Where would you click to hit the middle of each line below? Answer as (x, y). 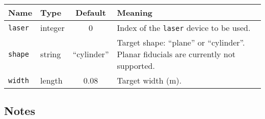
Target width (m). (149, 80)
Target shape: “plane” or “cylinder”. (181, 42)
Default (91, 12)
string (51, 54)
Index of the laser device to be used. (184, 28)
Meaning (135, 12)
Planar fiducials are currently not (176, 54)
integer (52, 28)
